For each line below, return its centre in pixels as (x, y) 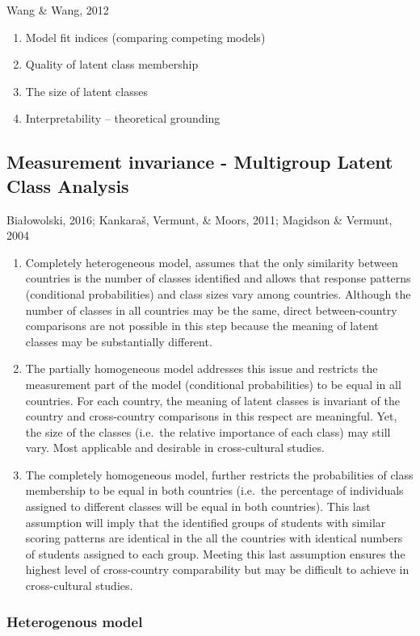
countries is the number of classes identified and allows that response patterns (218, 278)
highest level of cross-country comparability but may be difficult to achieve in (217, 569)
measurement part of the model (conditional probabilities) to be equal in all (213, 384)
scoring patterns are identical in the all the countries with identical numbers (214, 538)
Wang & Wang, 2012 (58, 10)
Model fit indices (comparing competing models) (145, 37)
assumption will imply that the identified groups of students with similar (206, 522)
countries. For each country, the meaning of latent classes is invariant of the (212, 400)
